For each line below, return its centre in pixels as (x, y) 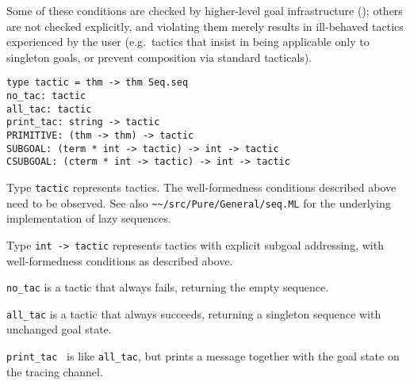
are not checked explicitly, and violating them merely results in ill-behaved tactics (205, 26)
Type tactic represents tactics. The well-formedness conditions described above (201, 187)
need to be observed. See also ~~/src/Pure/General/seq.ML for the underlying (199, 202)
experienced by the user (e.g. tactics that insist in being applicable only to (188, 42)
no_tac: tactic (46, 96)
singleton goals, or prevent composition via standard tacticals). (159, 57)
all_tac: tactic (49, 109)
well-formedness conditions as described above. (120, 260)
